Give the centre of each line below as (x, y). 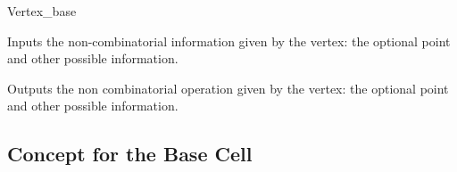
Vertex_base (42, 11)
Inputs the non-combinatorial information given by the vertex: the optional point (229, 41)
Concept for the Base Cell (130, 154)
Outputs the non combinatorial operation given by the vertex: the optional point (228, 88)
